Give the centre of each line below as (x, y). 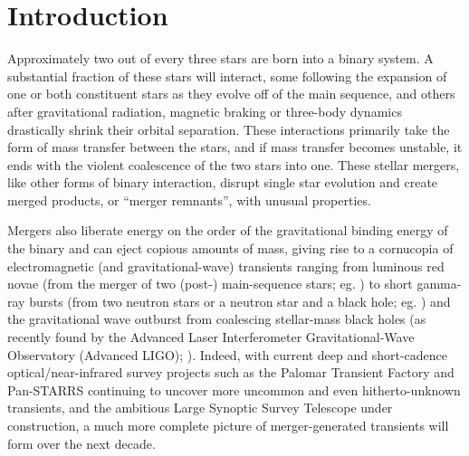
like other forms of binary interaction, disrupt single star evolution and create (223, 182)
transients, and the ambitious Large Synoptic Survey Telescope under (200, 408)
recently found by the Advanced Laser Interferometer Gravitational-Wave (211, 337)
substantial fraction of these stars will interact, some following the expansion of (227, 76)
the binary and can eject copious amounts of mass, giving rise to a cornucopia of (230, 248)
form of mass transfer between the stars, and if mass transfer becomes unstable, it (235, 147)
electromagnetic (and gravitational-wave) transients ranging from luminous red (226, 266)
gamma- (439, 284)
